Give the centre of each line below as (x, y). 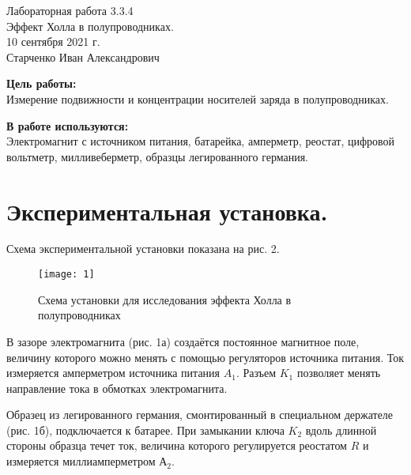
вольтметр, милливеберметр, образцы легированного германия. (158, 156)
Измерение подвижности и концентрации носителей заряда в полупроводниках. (198, 98)
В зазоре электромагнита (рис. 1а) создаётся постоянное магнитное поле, (183, 341)
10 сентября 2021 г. (53, 41)
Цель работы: (41, 83)
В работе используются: (68, 125)
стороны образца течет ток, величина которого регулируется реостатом (177, 445)
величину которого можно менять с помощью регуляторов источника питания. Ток (205, 357)
